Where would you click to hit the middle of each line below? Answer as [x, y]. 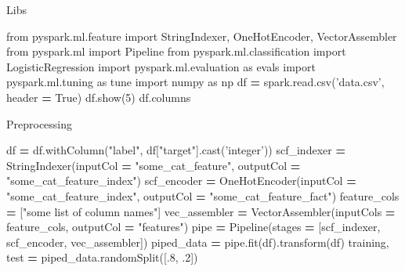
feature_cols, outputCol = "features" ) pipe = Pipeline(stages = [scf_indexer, [193, 227]
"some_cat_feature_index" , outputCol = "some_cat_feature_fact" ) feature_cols [203, 195]
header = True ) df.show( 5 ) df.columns [99, 97]
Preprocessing [40, 123]
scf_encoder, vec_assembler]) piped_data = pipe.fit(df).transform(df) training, [198, 242]
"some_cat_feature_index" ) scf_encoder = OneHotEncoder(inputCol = [181, 181]
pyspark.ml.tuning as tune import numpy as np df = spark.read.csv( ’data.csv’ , [195, 82]
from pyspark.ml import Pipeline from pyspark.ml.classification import [176, 51]
